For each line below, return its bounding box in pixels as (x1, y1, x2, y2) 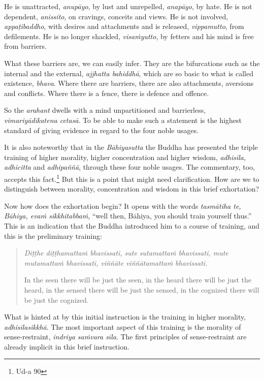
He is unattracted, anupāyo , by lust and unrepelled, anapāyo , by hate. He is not (4, 1, 252, 11)
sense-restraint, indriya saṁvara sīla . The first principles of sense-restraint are (4, 331, 247, 342)
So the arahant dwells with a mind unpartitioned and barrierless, (4, 105, 206, 115)
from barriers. (4, 41, 47, 51)
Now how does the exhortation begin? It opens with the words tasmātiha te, (4, 200, 241, 211)
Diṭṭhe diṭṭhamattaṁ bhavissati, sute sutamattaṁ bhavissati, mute (24, 247, 228, 258)
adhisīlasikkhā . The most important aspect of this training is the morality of (4, 321, 241, 332)
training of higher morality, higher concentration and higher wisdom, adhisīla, (4, 151, 246, 162)
